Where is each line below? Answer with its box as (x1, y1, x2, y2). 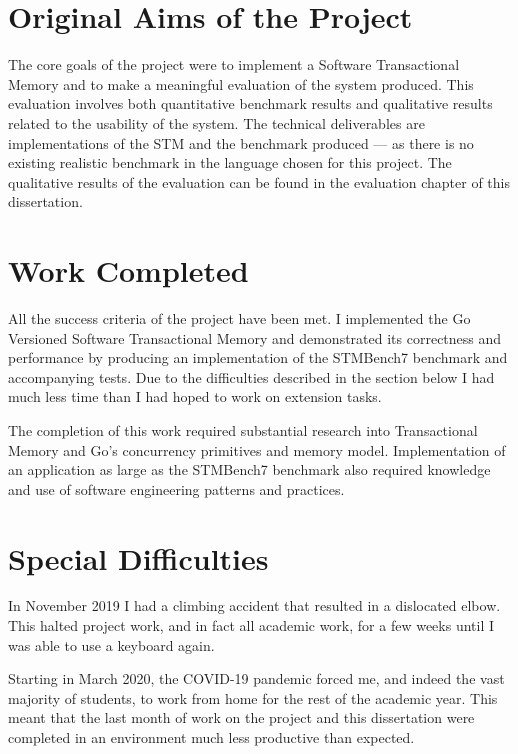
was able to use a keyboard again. (8, 634, 215, 655)
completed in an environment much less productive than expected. (8, 727, 415, 748)
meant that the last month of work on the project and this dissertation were (8, 707, 475, 728)
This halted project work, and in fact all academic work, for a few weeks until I (8, 615, 495, 636)
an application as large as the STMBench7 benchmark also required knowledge (8, 459, 491, 480)
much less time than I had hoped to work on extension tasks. (8, 386, 382, 407)
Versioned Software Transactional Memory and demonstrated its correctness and (8, 327, 502, 348)
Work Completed (8, 250, 249, 291)
